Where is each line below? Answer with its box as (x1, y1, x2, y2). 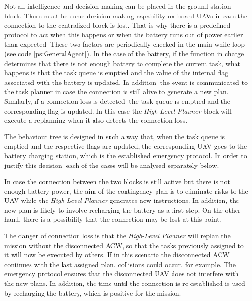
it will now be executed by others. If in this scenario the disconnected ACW (4, 250, 230, 260)
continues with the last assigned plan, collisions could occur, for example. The (4, 259, 236, 269)
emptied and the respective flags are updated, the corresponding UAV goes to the (4, 141, 247, 151)
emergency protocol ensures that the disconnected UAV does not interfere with (4, 268, 239, 279)
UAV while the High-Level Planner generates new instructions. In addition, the (4, 195, 239, 205)
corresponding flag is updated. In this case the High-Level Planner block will (4, 105, 232, 116)
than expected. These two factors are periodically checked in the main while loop (4, 39, 245, 49)
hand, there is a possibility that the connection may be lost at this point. (4, 214, 221, 224)
